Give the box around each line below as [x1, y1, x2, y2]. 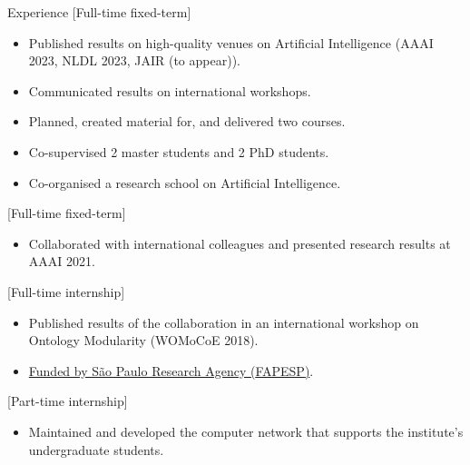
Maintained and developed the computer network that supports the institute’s [28, 421, 464, 440]
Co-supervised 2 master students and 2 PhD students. [28, 142, 329, 161]
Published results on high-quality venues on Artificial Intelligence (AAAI [28, 33, 434, 52]
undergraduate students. [28, 440, 164, 459]
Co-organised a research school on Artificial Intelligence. [28, 173, 341, 192]
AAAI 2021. [28, 252, 95, 271]
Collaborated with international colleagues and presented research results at [28, 233, 451, 252]
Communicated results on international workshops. [28, 81, 311, 100]
